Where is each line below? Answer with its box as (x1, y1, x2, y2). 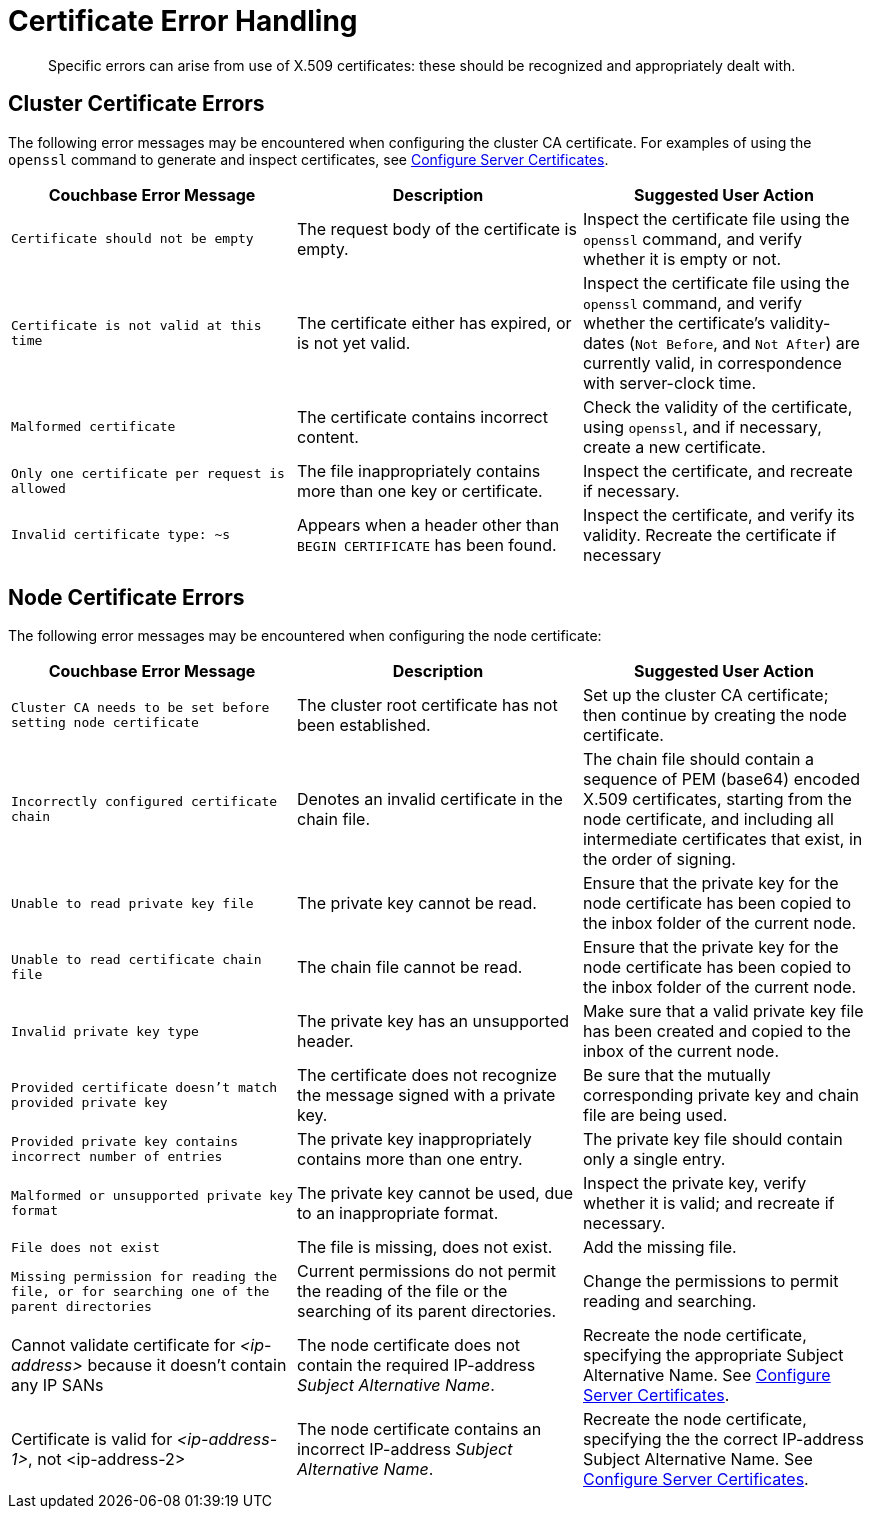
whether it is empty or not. (582, 248, 782, 269)
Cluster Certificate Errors (8, 91, 265, 117)
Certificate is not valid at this (11, 317, 262, 333)
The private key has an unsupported (296, 1011, 569, 1032)
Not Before (634, 336, 714, 352)
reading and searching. (582, 1291, 757, 1312)
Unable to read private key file (11, 895, 254, 911)
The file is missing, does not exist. (296, 1237, 553, 1258)
